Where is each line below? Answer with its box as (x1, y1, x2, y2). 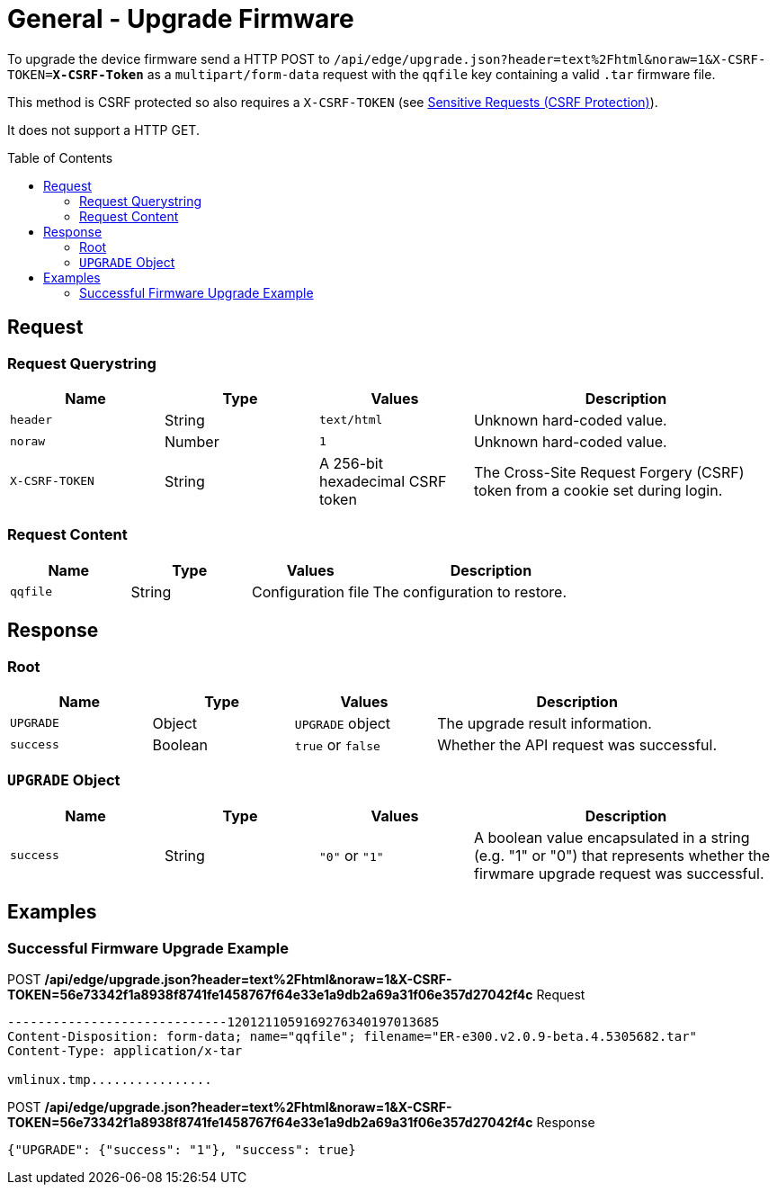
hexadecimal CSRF (319, 471, 447, 490)
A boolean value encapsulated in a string (474, 828, 750, 847)
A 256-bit (319, 453, 383, 472)
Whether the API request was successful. (437, 735, 718, 754)
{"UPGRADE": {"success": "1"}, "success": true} (7, 1142, 356, 1157)
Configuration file (251, 582, 370, 601)
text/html (319, 413, 383, 427)
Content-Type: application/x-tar (7, 1043, 243, 1058)
